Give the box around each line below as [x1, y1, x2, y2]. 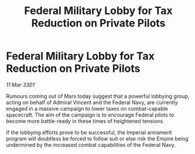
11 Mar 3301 [6, 81, 35, 88]
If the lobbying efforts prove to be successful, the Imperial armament [6, 129, 172, 136]
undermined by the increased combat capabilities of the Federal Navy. [6, 141, 176, 148]
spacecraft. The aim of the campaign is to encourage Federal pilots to [6, 111, 175, 118]
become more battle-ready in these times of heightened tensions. [6, 117, 165, 124]
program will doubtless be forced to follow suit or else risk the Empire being [6, 135, 189, 142]
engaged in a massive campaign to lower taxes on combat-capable [6, 105, 169, 112]
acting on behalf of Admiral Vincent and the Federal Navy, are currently [6, 98, 178, 106]
